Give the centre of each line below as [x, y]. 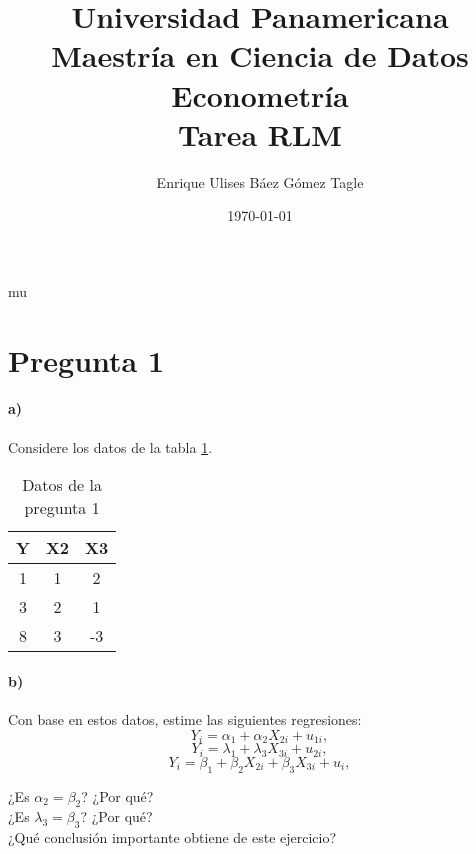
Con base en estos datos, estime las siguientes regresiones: [185, 719]
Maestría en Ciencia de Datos [260, 55]
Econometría [260, 94]
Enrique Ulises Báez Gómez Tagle [260, 181]
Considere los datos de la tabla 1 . [110, 446]
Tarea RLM [260, 133]
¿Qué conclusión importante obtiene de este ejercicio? [172, 837]
